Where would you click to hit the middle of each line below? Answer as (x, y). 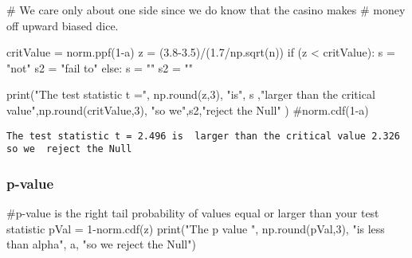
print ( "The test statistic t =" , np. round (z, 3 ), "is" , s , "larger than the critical (191, 94)
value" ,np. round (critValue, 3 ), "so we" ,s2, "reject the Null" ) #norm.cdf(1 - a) (188, 109)
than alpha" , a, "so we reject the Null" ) (101, 244)
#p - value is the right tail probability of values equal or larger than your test (193, 213)
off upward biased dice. (63, 25)
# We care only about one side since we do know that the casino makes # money (206, 10)
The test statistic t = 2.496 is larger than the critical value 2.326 (203, 136)
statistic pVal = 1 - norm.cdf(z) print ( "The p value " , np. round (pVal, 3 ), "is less (196, 228)
